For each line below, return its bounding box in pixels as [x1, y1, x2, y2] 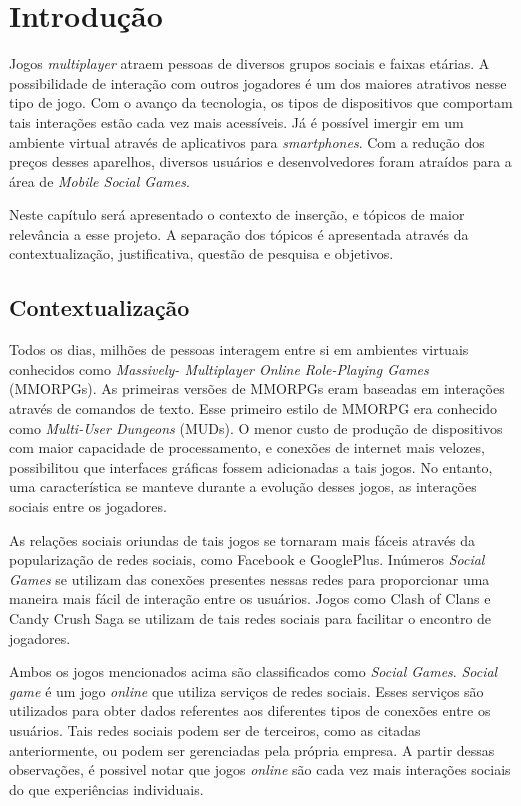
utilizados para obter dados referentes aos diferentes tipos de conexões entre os [9, 700, 491, 721]
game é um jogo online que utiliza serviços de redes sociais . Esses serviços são [9, 680, 484, 701]
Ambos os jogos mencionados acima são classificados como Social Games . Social [9, 661, 498, 682]
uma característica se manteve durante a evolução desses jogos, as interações [9, 476, 477, 497]
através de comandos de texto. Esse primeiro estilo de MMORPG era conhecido [9, 398, 498, 419]
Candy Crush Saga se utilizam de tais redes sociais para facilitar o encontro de [9, 607, 492, 628]
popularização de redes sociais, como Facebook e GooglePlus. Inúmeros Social [9, 549, 485, 570]
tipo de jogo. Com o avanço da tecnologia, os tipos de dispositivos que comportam [9, 92, 513, 113]
